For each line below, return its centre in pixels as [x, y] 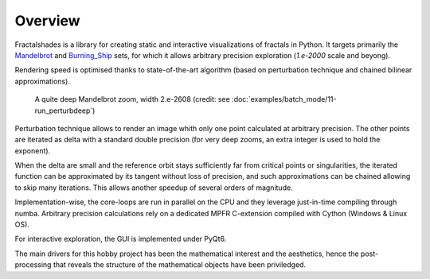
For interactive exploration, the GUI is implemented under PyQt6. [121, 239]
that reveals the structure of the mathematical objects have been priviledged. [180, 265]
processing [33, 265]
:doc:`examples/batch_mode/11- [284, 99]
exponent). [33, 150]
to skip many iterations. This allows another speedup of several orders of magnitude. [154, 188]
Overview [47, 21]
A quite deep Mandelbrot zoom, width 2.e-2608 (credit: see [132, 99]
